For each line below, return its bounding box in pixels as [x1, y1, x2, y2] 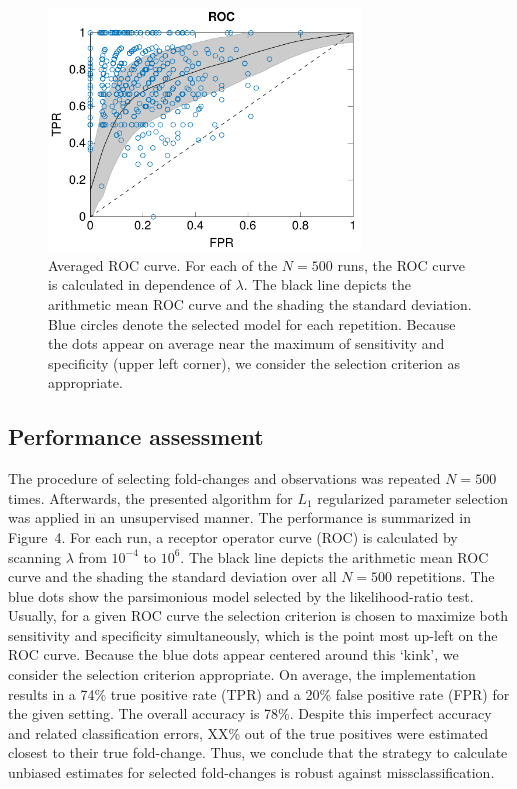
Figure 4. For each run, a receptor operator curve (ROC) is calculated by [8, 526, 458, 547]
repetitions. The [396, 566, 495, 587]
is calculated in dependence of [48, 274, 231, 295]
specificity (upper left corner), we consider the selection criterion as [48, 352, 460, 373]
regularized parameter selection [317, 487, 509, 508]
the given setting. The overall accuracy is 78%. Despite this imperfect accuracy [8, 703, 492, 724]
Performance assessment [8, 421, 264, 452]
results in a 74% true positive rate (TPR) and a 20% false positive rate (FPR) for [8, 683, 510, 704]
